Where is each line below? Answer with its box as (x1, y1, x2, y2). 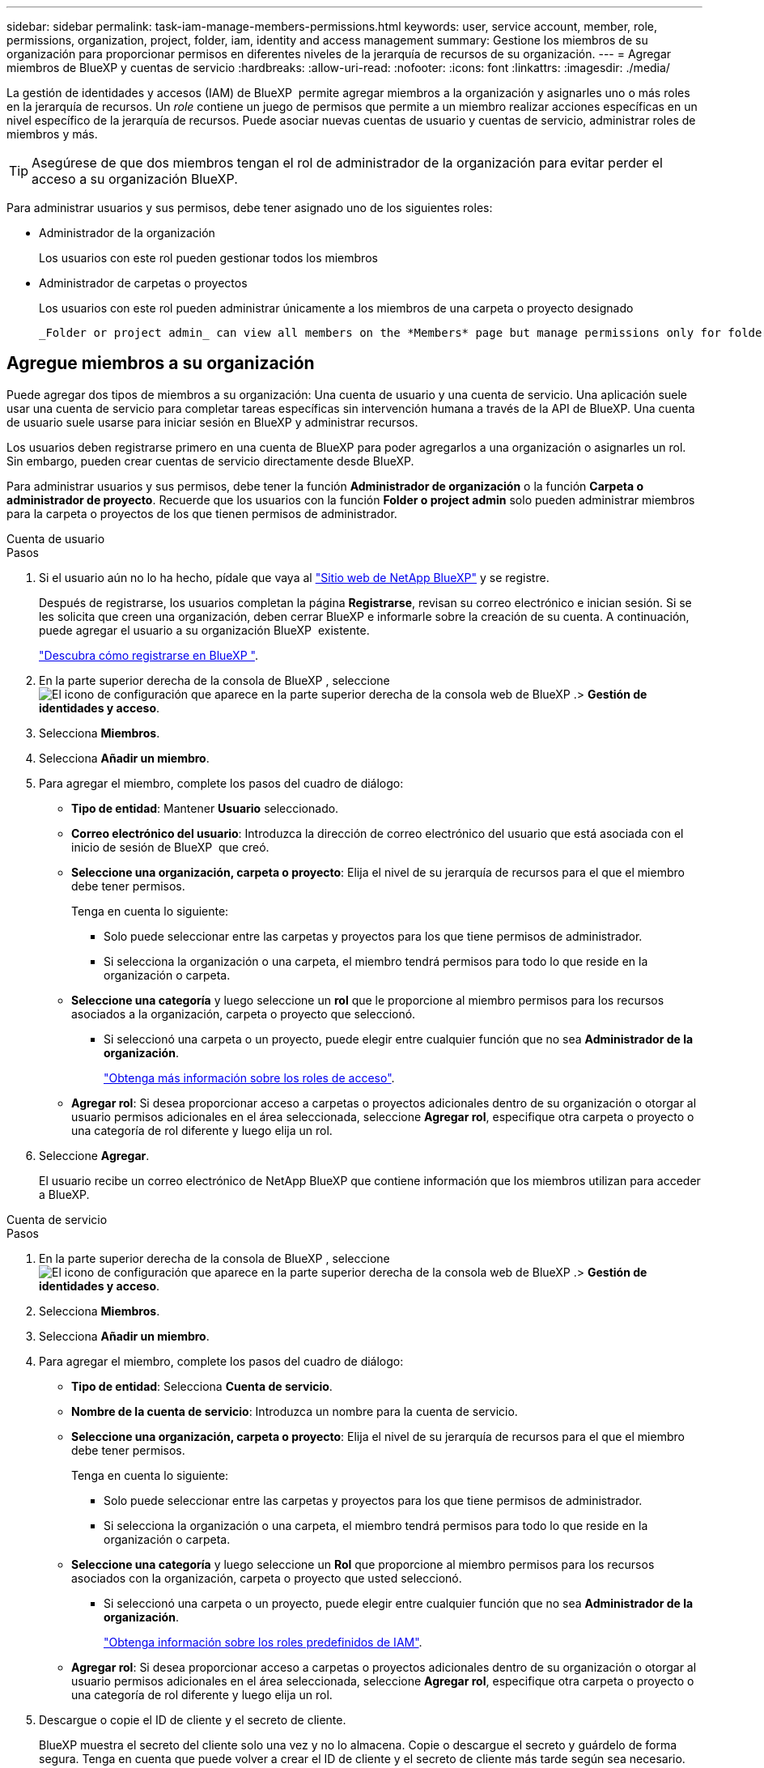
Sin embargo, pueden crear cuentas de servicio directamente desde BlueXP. (6, 453, 414, 468)
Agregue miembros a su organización (6, 353, 315, 374)
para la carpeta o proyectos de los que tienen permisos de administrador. (6, 506, 397, 521)
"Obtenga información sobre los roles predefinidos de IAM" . (104, 1634, 422, 1649)
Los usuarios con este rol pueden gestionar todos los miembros (39, 251, 378, 265)
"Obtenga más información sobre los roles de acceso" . (104, 1070, 395, 1085)
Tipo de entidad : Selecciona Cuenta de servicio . (71, 1379, 333, 1393)
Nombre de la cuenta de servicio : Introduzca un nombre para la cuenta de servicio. (71, 1404, 518, 1418)
